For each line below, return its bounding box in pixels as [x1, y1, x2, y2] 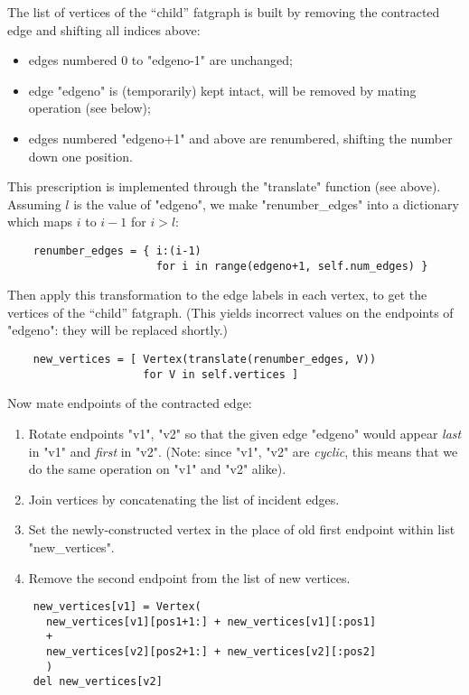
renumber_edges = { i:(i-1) [33, 244, 202, 257]
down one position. [28, 146, 134, 165]
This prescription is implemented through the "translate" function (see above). [7, 177, 441, 196]
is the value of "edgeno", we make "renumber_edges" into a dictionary [73, 194, 459, 213]
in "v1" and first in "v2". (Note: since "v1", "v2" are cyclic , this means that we [28, 441, 458, 460]
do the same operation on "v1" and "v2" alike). [28, 459, 286, 478]
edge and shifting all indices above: [7, 20, 201, 39]
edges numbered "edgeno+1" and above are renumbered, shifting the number [28, 128, 453, 147]
